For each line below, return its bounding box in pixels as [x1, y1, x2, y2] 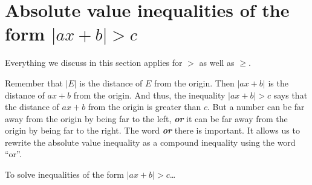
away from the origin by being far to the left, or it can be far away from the [5, 112, 288, 125]
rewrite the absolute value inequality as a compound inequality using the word [5, 135, 296, 148]
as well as [199, 56, 235, 69]
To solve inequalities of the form [5, 168, 124, 181]
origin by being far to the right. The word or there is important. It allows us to [5, 124, 300, 137]
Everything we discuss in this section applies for [5, 56, 183, 69]
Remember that [5, 76, 63, 89]
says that [273, 88, 308, 101]
